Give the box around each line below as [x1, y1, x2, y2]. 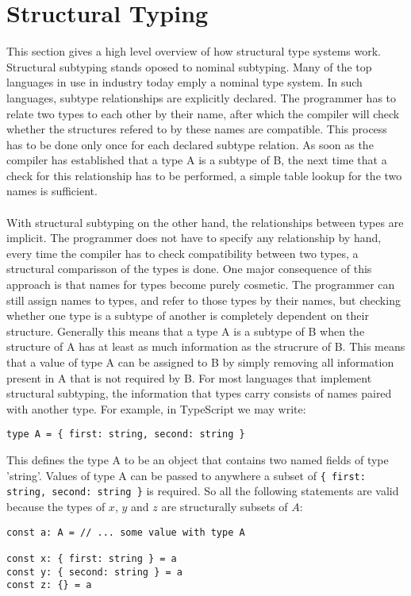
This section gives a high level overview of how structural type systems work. [6, 43, 381, 60]
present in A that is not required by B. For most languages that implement [6, 369, 372, 386]
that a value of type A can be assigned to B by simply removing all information [6, 354, 394, 370]
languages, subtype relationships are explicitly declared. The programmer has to [6, 89, 397, 106]
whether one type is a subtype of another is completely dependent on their [6, 307, 369, 324]
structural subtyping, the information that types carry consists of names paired [6, 385, 392, 402]
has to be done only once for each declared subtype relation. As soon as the [6, 136, 374, 152]
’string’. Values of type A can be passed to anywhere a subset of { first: [6, 467, 366, 483]
